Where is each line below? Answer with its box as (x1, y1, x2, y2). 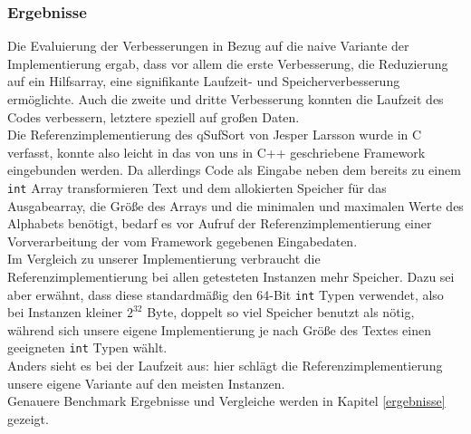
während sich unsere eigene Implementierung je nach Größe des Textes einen (7, 320, 431, 339)
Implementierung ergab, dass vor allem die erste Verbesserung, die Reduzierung (7, 53, 448, 72)
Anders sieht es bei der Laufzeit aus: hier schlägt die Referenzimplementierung (7, 356, 443, 375)
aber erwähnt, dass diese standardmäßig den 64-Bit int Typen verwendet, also (7, 285, 444, 304)
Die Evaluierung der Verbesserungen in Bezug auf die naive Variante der (7, 36, 409, 55)
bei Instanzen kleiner (7, 303, 123, 322)
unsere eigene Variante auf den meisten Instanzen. (7, 373, 285, 392)
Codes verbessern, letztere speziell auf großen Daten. (7, 107, 300, 126)
